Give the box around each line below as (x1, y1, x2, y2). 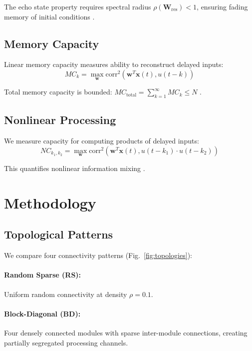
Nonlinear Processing (4, 112, 116, 127)
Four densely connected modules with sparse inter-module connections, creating (4, 327, 248, 337)
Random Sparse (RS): (4, 269, 81, 280)
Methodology (4, 192, 96, 212)
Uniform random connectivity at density (4, 288, 127, 299)
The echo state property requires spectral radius (4, 1, 151, 11)
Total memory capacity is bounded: (4, 86, 112, 97)
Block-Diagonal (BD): (4, 308, 81, 318)
